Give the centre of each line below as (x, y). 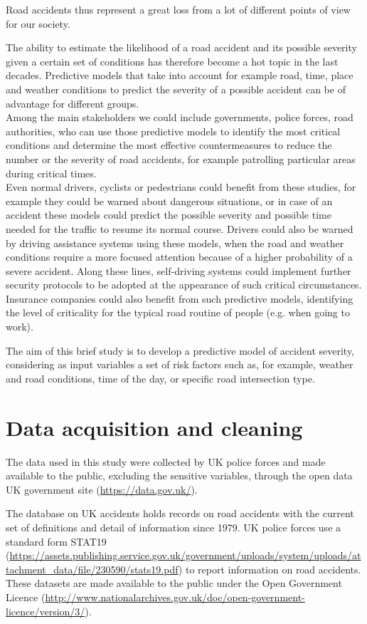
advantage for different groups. (73, 103)
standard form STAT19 (56, 541)
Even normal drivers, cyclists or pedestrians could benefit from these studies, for (181, 187)
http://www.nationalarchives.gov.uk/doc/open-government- (175, 597)
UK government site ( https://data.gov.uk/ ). (102, 489)
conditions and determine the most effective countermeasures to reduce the (169, 145)
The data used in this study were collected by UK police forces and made (166, 461)
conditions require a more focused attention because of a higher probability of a (179, 257)
